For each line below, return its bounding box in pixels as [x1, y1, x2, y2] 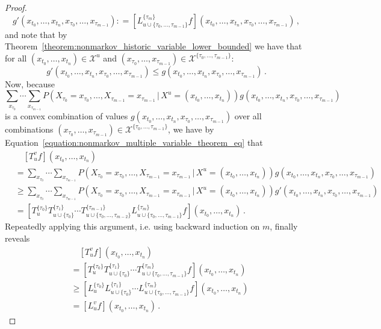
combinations [5, 122, 54, 135]
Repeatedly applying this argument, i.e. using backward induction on [5, 220, 260, 233]
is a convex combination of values [5, 109, 128, 122]
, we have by [168, 122, 214, 135]
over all [234, 109, 262, 122]
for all [5, 51, 27, 64]
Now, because [5, 77, 55, 90]
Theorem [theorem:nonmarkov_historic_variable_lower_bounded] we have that [5, 40, 302, 52]
